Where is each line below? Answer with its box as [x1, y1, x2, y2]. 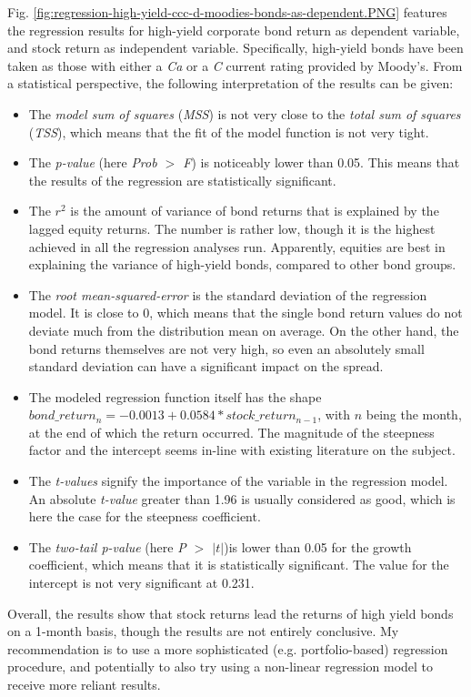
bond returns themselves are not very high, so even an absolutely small [28, 338, 425, 358]
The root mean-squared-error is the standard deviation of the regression [28, 285, 427, 304]
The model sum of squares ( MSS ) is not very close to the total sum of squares [28, 104, 461, 123]
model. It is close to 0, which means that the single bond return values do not [28, 303, 463, 322]
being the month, [366, 405, 462, 424]
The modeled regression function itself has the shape [28, 387, 322, 406]
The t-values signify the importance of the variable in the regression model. [28, 471, 448, 490]
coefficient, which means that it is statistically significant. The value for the [28, 555, 449, 574]
